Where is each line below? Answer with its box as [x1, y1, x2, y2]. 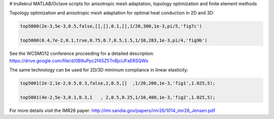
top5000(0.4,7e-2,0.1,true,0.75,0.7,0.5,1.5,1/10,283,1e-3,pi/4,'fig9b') [20, 38, 208, 43]
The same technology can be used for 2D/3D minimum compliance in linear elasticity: [9, 67, 189, 73]
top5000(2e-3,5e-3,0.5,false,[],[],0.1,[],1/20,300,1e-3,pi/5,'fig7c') [20, 23, 202, 29]
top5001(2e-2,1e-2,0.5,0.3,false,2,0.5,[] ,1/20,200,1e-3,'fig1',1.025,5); [20, 80, 216, 86]
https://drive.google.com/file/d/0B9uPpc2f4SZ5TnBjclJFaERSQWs [9, 57, 149, 64]
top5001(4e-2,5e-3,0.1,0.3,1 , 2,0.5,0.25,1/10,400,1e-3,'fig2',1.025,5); [20, 94, 216, 100]
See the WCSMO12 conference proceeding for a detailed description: [9, 50, 155, 56]
